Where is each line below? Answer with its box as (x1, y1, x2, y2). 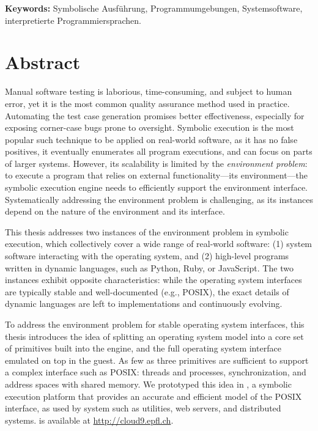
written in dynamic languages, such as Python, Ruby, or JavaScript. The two (5, 261, 294, 274)
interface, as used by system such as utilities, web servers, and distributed (5, 402, 281, 414)
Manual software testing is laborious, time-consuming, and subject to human (5, 85, 292, 98)
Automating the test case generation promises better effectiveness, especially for (5, 109, 305, 122)
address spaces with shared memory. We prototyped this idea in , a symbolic (5, 377, 292, 390)
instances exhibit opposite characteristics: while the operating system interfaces (5, 273, 302, 286)
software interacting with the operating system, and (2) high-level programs (5, 249, 289, 262)
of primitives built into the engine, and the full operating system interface (5, 342, 281, 355)
